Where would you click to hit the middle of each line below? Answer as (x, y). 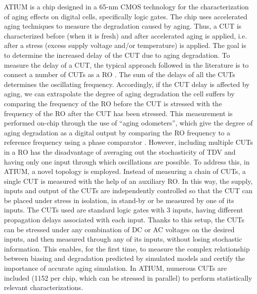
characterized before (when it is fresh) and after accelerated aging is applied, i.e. (126, 35)
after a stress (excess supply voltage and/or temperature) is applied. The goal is (125, 45)
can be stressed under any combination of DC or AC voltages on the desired (119, 229)
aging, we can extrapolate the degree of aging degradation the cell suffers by (119, 94)
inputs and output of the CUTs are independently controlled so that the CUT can (128, 190)
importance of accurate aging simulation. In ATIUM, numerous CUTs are (115, 268)
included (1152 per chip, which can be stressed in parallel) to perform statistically (128, 277)
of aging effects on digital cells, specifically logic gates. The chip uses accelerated (126, 16)
